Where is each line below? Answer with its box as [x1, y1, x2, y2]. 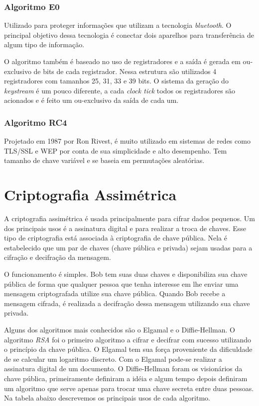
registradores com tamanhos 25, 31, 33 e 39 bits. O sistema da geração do [4, 76, 229, 86]
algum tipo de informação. [4, 39, 85, 50]
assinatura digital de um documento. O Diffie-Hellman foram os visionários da [4, 363, 243, 374]
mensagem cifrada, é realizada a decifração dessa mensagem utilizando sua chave [4, 298, 250, 308]
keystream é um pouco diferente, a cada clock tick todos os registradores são [4, 85, 235, 95]
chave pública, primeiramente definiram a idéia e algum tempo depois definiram [4, 373, 248, 383]
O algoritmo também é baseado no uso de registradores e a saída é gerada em [4, 56, 241, 66]
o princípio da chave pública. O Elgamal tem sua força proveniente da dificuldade [4, 344, 253, 354]
